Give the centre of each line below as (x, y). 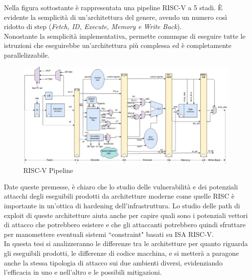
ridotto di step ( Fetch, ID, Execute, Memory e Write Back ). (93, 26)
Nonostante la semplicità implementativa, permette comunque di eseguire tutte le (125, 36)
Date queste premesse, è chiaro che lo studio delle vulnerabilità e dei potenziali (121, 186)
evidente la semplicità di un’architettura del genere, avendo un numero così (116, 17)
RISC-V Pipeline (48, 170)
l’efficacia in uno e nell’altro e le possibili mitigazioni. (83, 272)
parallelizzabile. (27, 54)
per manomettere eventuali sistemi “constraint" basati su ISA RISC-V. (109, 234)
